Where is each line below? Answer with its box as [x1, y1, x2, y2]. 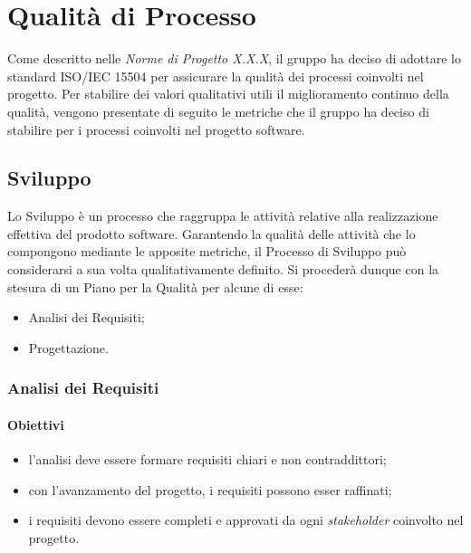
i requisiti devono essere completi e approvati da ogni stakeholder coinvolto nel [28, 510, 464, 529]
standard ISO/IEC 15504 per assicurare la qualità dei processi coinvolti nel [7, 66, 424, 85]
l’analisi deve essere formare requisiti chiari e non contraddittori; [28, 450, 387, 469]
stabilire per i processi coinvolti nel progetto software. [7, 119, 305, 138]
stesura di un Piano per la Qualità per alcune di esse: [7, 277, 303, 296]
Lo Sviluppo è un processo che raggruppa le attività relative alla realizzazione [7, 206, 438, 225]
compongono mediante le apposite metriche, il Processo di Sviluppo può [7, 242, 407, 261]
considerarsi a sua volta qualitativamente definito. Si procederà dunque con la [7, 260, 439, 279]
